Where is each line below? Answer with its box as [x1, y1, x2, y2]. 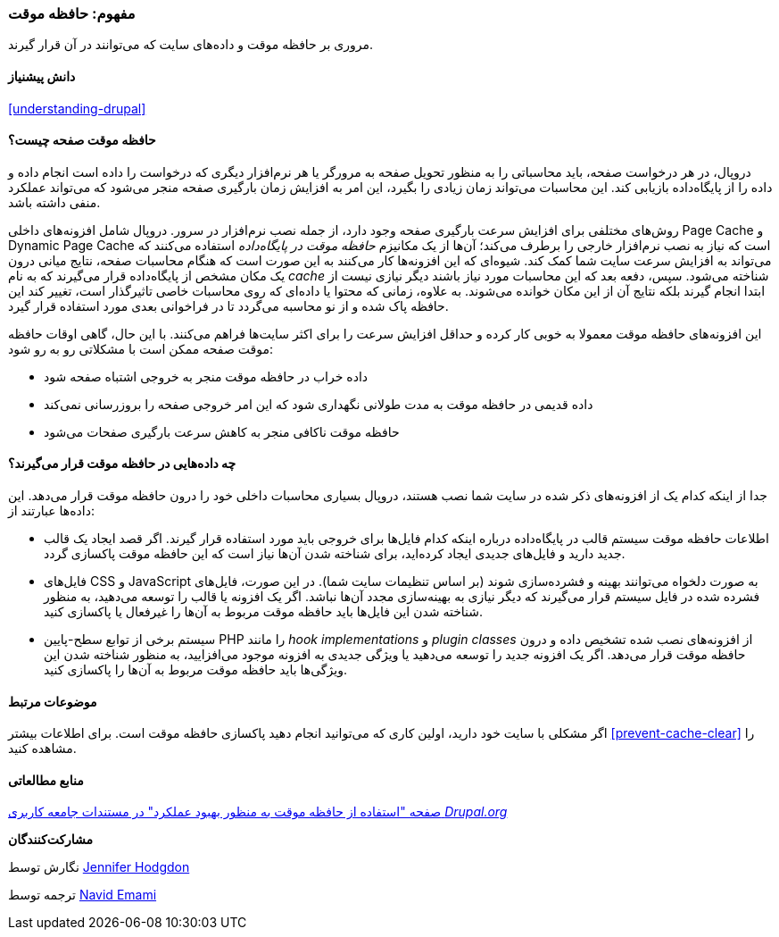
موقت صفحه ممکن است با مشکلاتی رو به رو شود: [8, 340, 273, 356]
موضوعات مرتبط [8, 693, 97, 709]
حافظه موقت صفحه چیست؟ [8, 132, 156, 148]
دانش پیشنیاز [8, 68, 76, 84]
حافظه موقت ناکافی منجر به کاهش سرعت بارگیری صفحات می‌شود [44, 423, 400, 439]
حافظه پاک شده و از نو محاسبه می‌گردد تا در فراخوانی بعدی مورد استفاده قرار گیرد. [8, 297, 449, 314]
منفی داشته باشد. [8, 194, 101, 210]
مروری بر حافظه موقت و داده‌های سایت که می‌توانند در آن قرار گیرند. [8, 37, 374, 53]
